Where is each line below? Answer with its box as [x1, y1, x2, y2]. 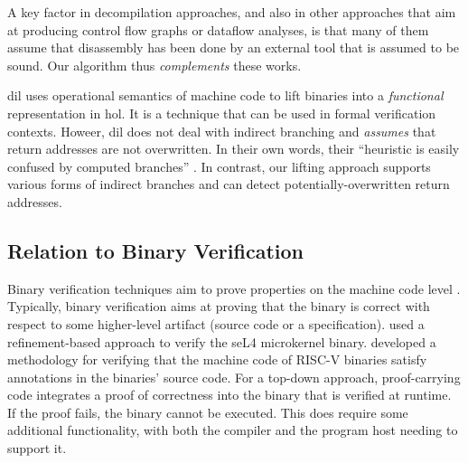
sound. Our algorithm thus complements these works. [7, 55, 302, 74]
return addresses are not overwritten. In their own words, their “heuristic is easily [7, 139, 460, 158]
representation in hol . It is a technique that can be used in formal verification [7, 103, 436, 122]
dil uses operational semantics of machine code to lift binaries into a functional [7, 86, 444, 105]
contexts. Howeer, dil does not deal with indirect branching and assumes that [7, 121, 436, 140]
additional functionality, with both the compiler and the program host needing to [7, 420, 458, 439]
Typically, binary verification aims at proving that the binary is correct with [7, 297, 430, 316]
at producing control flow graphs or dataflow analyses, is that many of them [7, 20, 429, 39]
